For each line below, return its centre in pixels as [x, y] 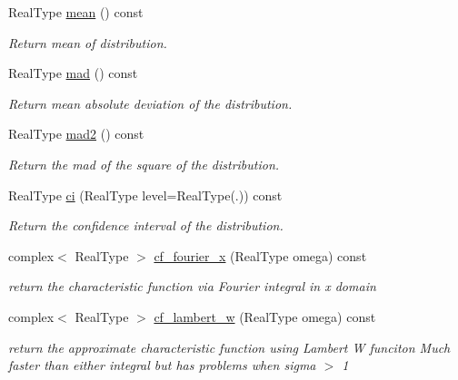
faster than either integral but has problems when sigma [162, 365]
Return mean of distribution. [88, 42]
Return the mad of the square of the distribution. [144, 164]
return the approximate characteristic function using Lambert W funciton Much [229, 347]
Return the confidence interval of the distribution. [146, 225]
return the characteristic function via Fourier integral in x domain [192, 286]
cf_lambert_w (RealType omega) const [265, 316]
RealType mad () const [73, 73]
